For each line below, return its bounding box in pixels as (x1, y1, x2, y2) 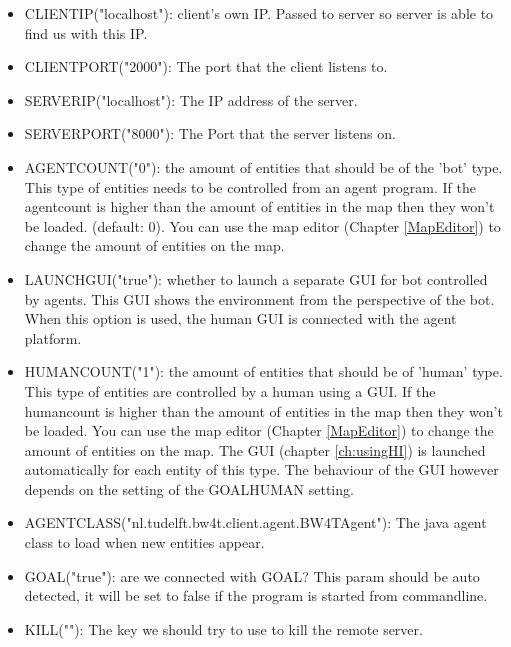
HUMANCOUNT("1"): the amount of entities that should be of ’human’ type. (24, 361, 503, 382)
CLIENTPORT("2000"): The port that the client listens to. (24, 56, 388, 77)
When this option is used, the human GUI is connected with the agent (24, 308, 457, 329)
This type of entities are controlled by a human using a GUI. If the (24, 380, 436, 401)
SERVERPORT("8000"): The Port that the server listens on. (24, 123, 396, 144)
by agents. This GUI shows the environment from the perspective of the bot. (24, 288, 495, 309)
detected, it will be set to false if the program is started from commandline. (24, 585, 488, 606)
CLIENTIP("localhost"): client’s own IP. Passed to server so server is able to (24, 3, 494, 23)
